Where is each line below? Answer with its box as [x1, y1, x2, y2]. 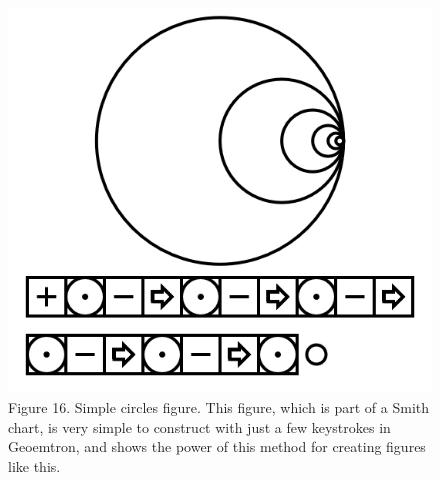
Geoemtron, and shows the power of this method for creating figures [8, 436, 426, 457]
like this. [8, 455, 61, 476]
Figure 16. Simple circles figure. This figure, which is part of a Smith [8, 397, 430, 418]
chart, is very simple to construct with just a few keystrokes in [8, 416, 391, 437]
